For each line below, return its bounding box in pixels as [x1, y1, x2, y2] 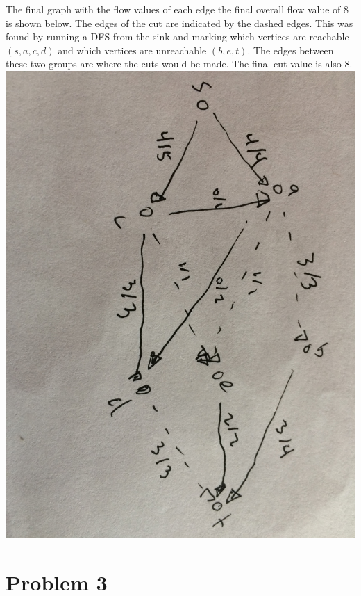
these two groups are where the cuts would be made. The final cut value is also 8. [6, 56, 353, 71]
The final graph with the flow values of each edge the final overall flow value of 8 [6, 2, 349, 16]
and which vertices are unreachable [58, 42, 207, 57]
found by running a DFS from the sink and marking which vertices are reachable [6, 29, 349, 44]
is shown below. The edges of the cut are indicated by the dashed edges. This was [6, 15, 353, 30]
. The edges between [247, 42, 334, 57]
